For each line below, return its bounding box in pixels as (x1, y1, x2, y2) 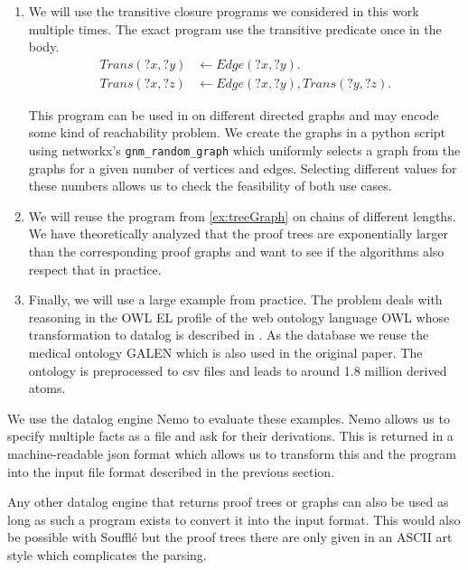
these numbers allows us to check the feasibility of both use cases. (28, 176, 392, 195)
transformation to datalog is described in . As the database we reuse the (28, 325, 429, 344)
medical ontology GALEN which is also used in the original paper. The (28, 343, 423, 362)
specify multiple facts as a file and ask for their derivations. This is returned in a (7, 426, 454, 445)
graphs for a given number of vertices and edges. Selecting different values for (28, 158, 457, 177)
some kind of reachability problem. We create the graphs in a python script (28, 123, 446, 142)
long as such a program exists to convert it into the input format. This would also (7, 509, 461, 528)
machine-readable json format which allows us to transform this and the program (7, 444, 456, 463)
